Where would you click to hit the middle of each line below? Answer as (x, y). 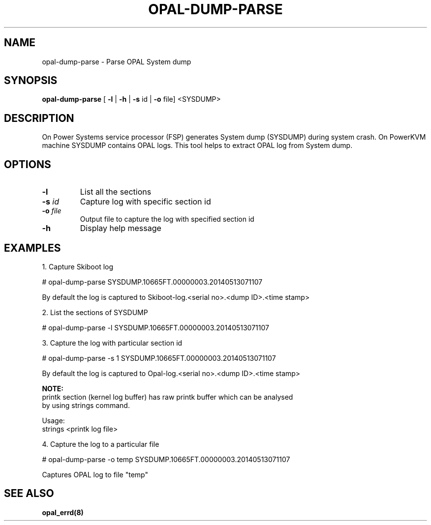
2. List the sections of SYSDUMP (95, 312)
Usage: (53, 420)
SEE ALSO (29, 494)
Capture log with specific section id (145, 202)
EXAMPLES (32, 248)
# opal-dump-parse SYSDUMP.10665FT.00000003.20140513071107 (152, 282)
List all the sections (116, 192)
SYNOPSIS (31, 81)
